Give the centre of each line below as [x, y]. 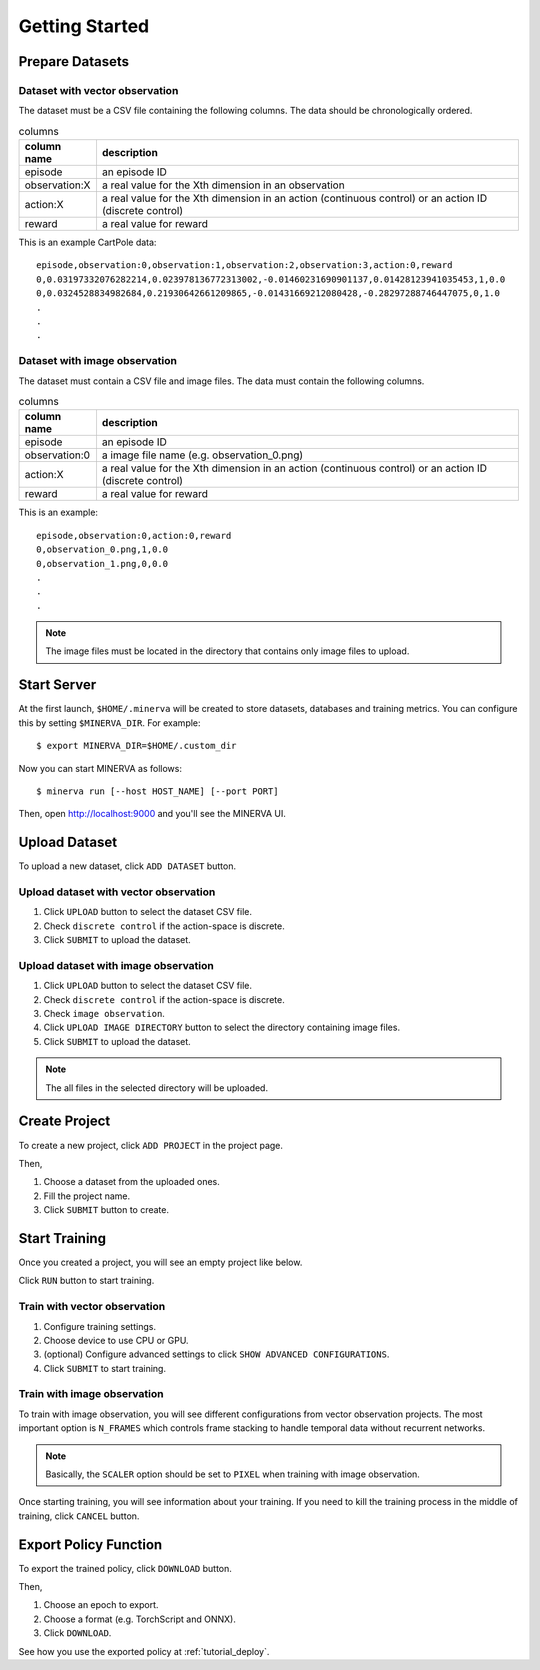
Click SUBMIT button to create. [106, 1210]
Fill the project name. [86, 1196]
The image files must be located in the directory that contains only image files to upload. [227, 651]
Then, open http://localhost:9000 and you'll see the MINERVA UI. [152, 814]
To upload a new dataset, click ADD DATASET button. [127, 866]
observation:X [57, 185]
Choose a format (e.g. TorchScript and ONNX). [140, 1619]
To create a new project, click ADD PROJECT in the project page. [151, 1145]
